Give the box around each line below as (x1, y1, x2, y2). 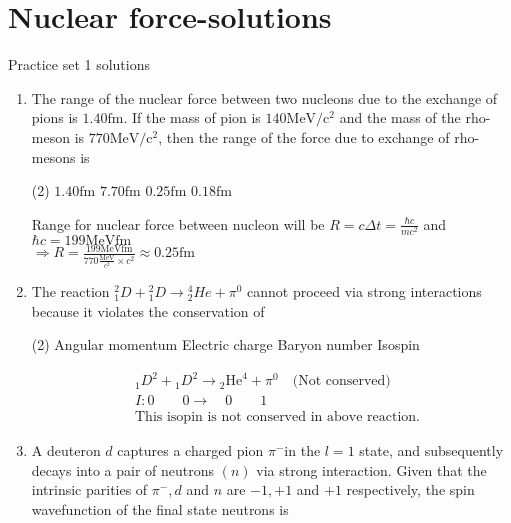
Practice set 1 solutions (8, 54, 151, 75)
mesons (31, 146, 76, 167)
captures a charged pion (117, 440, 264, 461)
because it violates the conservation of (31, 300, 265, 321)
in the (284, 440, 321, 461)
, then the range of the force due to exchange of (158, 126, 450, 147)
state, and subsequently (359, 440, 504, 461)
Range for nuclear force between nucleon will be (31, 213, 325, 234)
